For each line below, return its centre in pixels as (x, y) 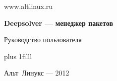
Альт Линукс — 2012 (37, 73)
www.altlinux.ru (29, 6)
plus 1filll (18, 56)
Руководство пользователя (43, 40)
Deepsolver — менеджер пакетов (58, 23)
